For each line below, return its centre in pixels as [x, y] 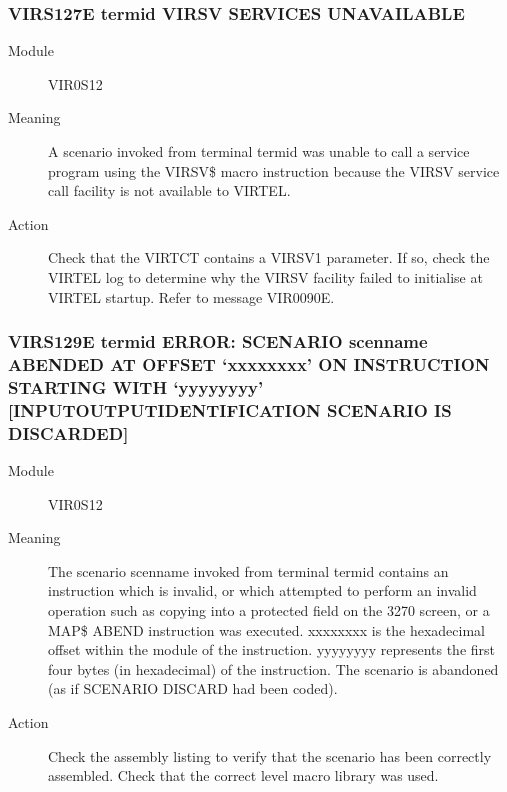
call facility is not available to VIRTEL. [169, 190]
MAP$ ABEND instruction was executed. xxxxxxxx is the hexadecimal [266, 629]
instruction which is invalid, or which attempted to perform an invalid [262, 590]
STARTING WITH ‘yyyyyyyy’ [136, 386]
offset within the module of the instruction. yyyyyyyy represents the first [272, 649]
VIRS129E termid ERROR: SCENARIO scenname [218, 341]
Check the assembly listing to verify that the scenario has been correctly [270, 755]
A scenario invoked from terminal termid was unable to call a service [259, 151]
